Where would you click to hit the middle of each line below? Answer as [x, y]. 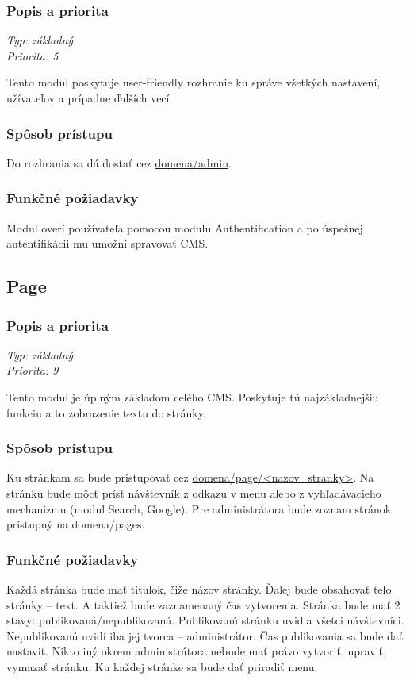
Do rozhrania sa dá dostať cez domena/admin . [119, 162]
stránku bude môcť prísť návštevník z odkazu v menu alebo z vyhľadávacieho [194, 493]
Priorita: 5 [33, 55]
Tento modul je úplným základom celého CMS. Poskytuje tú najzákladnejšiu [193, 397]
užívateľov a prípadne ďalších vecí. [90, 98]
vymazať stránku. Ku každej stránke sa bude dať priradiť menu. [162, 666]
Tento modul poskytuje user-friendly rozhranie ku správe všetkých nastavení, [194, 82]
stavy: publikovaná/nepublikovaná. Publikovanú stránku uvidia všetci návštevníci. [205, 620]
